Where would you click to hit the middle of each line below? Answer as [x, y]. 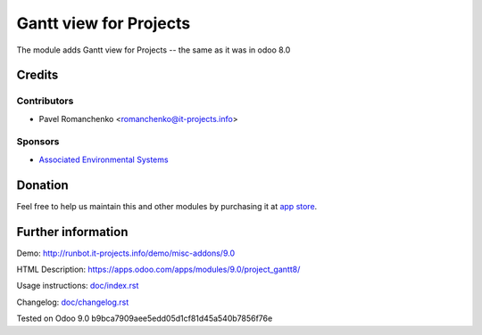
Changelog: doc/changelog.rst [73, 302]
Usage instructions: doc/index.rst [78, 286]
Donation [42, 185]
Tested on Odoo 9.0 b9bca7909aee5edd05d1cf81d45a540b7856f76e [145, 319]
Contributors [45, 101]
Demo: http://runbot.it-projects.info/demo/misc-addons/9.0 [126, 253]
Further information [72, 232]
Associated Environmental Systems [104, 159]
